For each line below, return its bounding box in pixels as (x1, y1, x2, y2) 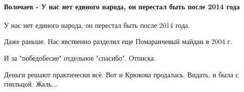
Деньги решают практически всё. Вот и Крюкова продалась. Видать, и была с (4, 69, 239, 79)
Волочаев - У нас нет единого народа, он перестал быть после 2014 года (4, 1, 240, 11)
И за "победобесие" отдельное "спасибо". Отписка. (4, 52, 156, 63)
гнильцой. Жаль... (4, 79, 58, 89)
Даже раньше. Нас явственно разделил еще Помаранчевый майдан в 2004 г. (4, 36, 232, 46)
